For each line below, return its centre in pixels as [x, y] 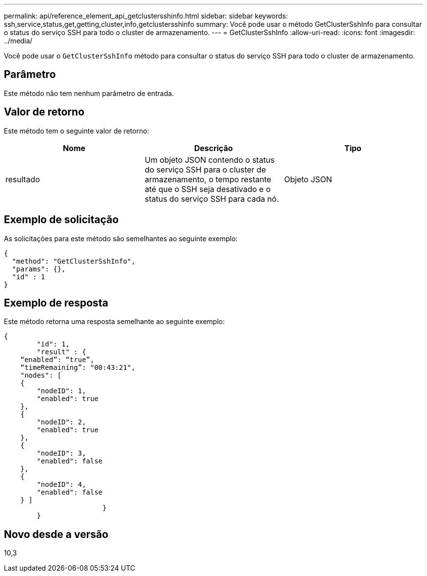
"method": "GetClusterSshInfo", [74, 261]
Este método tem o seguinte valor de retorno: [77, 131]
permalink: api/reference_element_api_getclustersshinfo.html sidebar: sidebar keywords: [146, 16]
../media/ [18, 41]
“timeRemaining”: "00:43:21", [78, 368]
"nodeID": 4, [61, 485]
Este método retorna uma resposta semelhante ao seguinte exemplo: [114, 322]
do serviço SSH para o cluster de [205, 169]
